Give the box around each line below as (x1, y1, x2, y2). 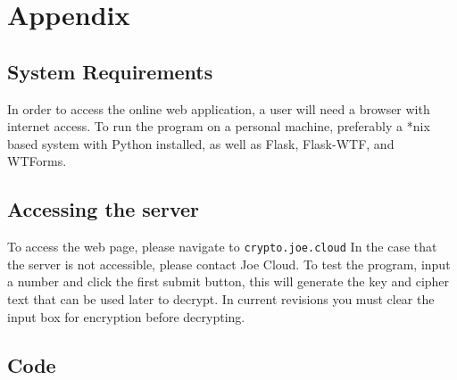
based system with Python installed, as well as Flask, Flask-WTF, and (7, 134, 395, 153)
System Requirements (7, 57, 213, 85)
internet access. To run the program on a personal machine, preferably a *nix (7, 117, 430, 136)
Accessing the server (7, 195, 199, 223)
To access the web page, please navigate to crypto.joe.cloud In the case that (7, 237, 437, 256)
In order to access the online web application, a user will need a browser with (7, 99, 430, 118)
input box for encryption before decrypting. (7, 307, 245, 326)
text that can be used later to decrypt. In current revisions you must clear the (7, 290, 435, 308)
